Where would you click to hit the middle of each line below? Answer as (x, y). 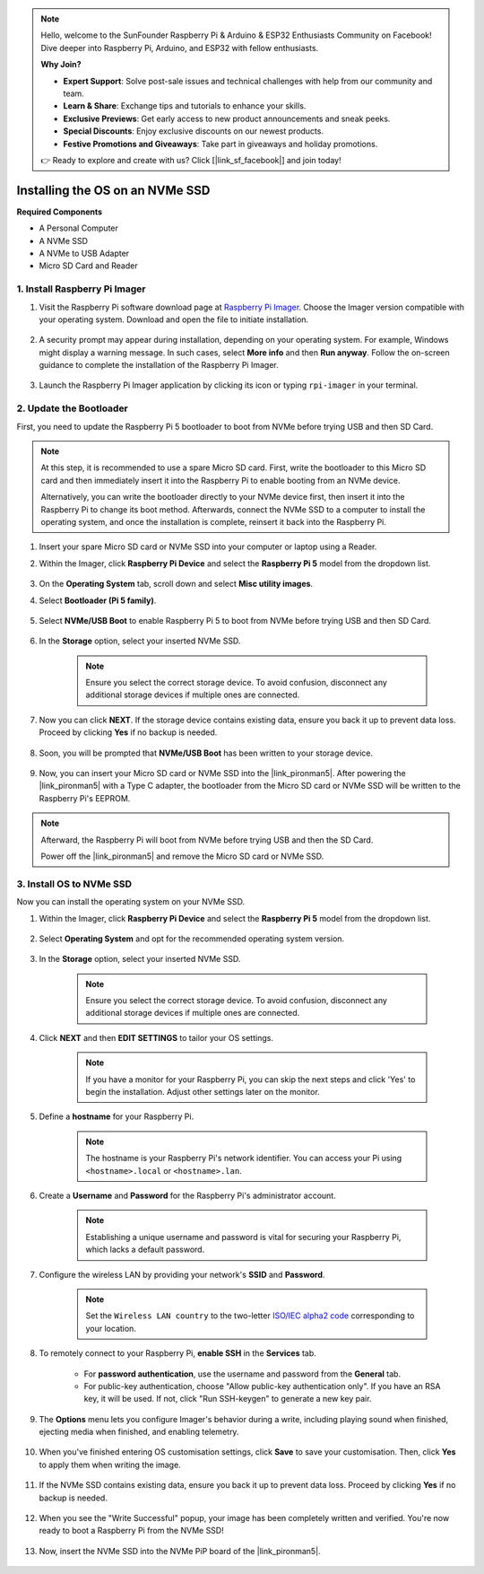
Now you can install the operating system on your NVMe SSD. (131, 902)
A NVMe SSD (64, 240)
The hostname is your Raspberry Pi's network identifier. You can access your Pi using (244, 1159)
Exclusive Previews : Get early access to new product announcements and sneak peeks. (227, 118)
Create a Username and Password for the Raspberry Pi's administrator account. (187, 1195)
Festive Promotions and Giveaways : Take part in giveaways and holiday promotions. (220, 144)
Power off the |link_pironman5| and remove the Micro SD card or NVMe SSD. (182, 856)
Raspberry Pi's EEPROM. (85, 798)
